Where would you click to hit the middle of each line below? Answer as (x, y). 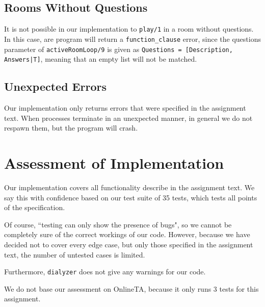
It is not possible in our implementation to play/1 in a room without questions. (129, 29)
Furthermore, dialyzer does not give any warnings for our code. (105, 272)
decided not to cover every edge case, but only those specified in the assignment (129, 244)
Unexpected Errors (55, 86)
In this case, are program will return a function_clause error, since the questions (132, 39)
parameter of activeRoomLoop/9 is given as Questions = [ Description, (118, 49)
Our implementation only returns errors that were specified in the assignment (125, 108)
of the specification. (35, 207)
